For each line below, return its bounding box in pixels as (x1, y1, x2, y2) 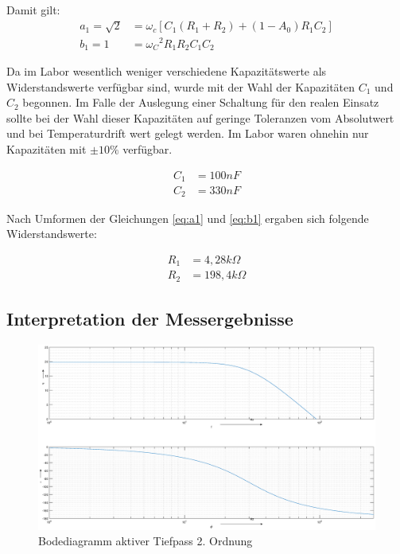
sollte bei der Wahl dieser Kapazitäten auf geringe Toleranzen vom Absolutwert (6, 109, 394, 126)
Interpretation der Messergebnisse (6, 306, 293, 331)
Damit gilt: (6, 2, 60, 18)
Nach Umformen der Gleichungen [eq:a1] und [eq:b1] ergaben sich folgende (6, 209, 369, 226)
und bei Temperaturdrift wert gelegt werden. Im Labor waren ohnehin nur (6, 125, 369, 142)
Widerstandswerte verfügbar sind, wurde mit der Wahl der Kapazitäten (6, 78, 355, 95)
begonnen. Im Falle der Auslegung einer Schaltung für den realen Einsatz (22, 94, 379, 111)
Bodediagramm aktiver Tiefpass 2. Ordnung (38, 533, 253, 549)
